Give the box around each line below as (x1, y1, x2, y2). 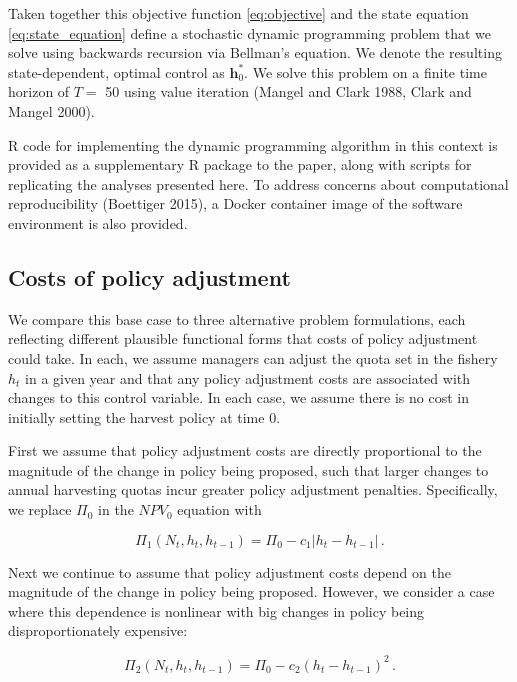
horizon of (8, 81, 70, 102)
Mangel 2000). (8, 100, 95, 121)
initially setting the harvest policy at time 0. (8, 406, 281, 427)
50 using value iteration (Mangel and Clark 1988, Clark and (105, 81, 472, 102)
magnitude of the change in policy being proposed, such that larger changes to (8, 459, 489, 480)
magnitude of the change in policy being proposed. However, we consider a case (8, 581, 495, 602)
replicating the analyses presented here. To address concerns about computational (8, 173, 509, 194)
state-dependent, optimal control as (8, 61, 225, 82)
